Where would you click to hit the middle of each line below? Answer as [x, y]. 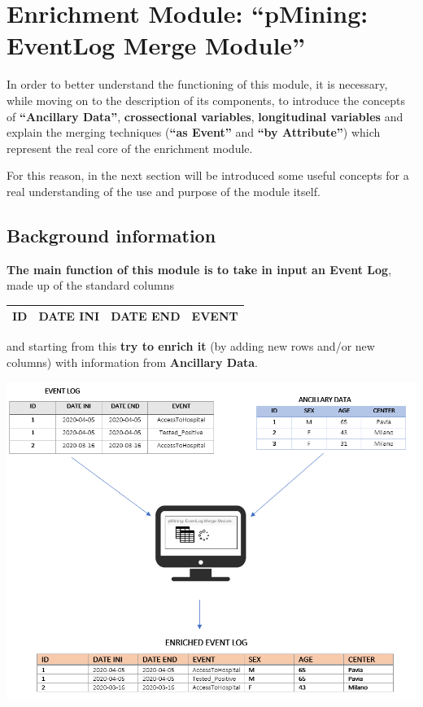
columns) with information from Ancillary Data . [132, 362]
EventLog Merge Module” [156, 45]
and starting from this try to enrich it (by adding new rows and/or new [191, 346]
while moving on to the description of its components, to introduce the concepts [206, 100]
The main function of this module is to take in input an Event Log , [199, 269]
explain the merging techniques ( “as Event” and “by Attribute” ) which [194, 132]
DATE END [146, 316]
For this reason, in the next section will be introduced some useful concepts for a [208, 175]
